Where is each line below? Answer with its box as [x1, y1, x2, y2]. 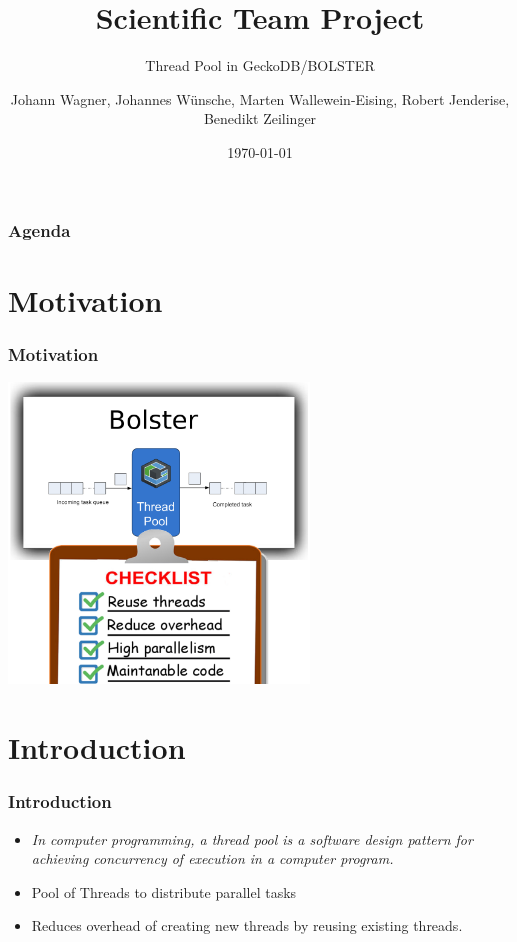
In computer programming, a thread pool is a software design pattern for [31, 828, 473, 849]
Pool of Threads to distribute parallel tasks [31, 881, 297, 902]
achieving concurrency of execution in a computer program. [31, 848, 394, 869]
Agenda [8, 217, 71, 242]
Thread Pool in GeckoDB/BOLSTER [145, 55, 375, 76]
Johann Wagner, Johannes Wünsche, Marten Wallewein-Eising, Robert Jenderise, [10, 88, 510, 109]
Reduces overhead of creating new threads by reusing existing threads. [31, 915, 463, 936]
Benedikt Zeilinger [203, 108, 317, 129]
